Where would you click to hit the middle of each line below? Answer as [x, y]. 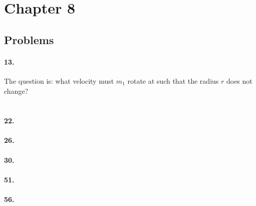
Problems [29, 39]
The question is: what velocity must [59, 80]
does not [239, 80]
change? [16, 90]
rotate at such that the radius [173, 80]
